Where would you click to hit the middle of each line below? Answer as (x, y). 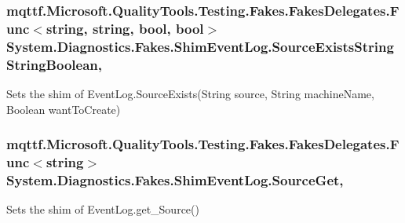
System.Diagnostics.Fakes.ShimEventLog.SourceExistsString (200, 46)
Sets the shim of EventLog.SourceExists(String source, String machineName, (190, 93)
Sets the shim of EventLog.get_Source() (103, 209)
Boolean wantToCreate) (64, 109)
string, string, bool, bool (125, 28)
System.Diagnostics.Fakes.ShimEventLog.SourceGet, (175, 179)
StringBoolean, (54, 64)
